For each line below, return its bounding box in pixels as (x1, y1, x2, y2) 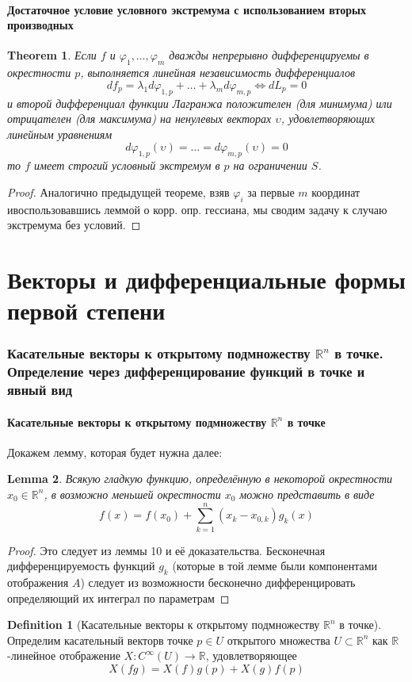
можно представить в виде (239, 485, 375, 502)
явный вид (7, 380, 73, 400)
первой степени (7, 294, 166, 327)
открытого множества (227, 631, 330, 648)
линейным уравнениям (7, 125, 113, 142)
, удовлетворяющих (280, 110, 375, 127)
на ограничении (233, 157, 307, 174)
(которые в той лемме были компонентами (172, 557, 378, 574)
